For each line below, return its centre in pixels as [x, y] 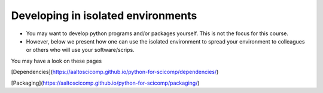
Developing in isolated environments [104, 15]
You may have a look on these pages [56, 61]
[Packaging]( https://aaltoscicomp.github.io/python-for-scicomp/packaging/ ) [105, 83]
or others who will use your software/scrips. [80, 50]
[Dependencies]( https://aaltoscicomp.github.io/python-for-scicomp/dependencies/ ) [115, 72]
